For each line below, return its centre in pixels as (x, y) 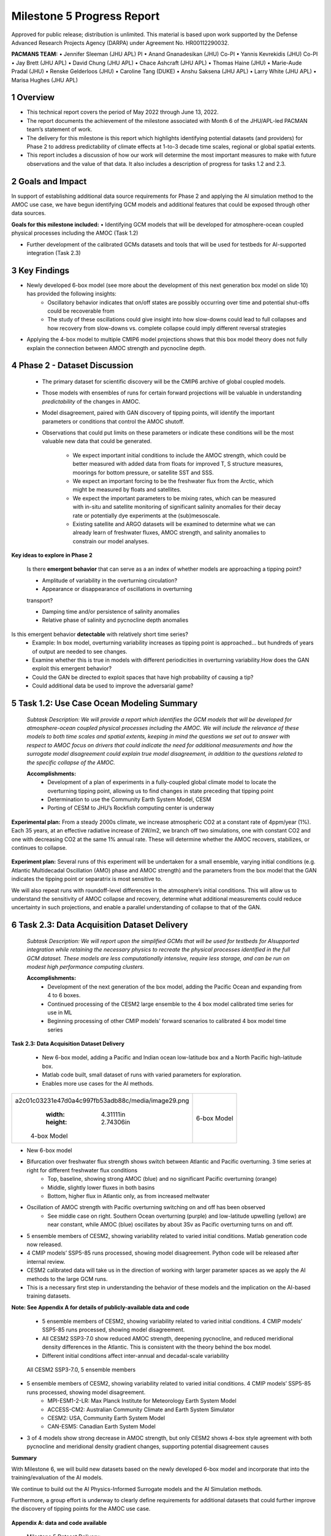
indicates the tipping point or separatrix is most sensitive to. (87, 879)
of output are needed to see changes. (80, 651)
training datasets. (48, 1296)
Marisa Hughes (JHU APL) (45, 80)
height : (56, 1123)
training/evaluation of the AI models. (57, 1478)
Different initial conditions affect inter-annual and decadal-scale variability (135, 1355)
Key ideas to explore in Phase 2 (52, 555)
